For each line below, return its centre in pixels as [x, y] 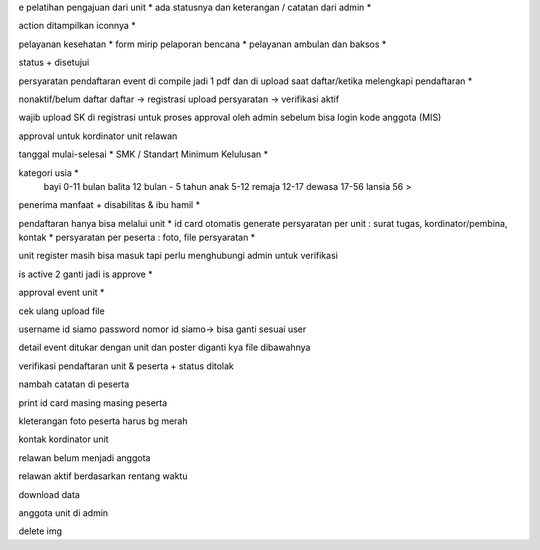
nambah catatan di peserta [74, 384]
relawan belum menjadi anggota [84, 457]
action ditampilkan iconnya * [77, 26]
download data [49, 494]
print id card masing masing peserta [93, 402]
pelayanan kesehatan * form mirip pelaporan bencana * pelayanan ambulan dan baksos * [202, 44]
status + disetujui [54, 62]
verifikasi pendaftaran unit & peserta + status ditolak [126, 366]
